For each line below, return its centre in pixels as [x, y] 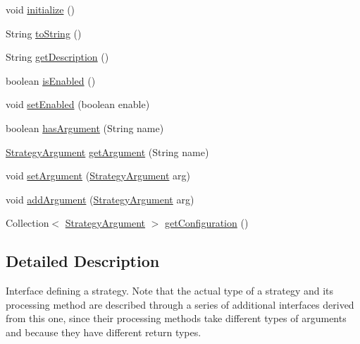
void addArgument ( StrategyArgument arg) [100, 199]
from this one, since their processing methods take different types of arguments [176, 318]
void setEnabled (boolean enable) [78, 104]
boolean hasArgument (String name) [85, 127]
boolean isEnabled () [51, 80]
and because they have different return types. [104, 332]
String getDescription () [57, 57]
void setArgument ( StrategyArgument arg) [98, 176]
